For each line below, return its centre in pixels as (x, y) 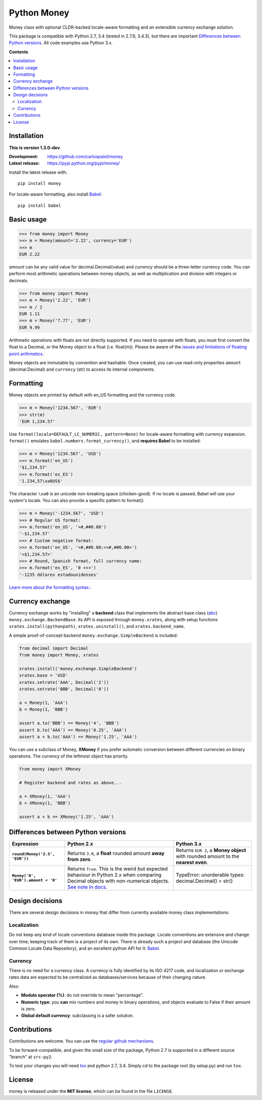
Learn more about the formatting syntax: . (50, 587)
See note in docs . (87, 887)
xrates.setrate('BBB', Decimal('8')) (64, 689)
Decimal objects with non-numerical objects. (118, 881)
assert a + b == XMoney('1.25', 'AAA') (66, 817)
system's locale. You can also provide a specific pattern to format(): (77, 501)
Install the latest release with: (38, 172)
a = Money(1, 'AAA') (43, 703)
